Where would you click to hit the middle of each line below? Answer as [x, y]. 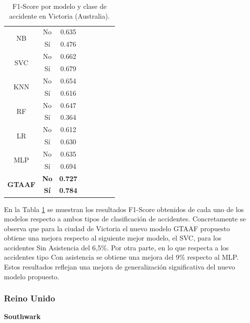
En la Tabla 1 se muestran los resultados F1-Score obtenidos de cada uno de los [124, 209]
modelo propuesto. [32, 276]
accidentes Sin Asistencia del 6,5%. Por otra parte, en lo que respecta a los [116, 247]
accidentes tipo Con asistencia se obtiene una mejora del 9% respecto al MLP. [121, 257]
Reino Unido [30, 298]
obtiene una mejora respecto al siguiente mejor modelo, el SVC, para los [113, 238]
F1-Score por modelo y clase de [59, 6]
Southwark [22, 316]
